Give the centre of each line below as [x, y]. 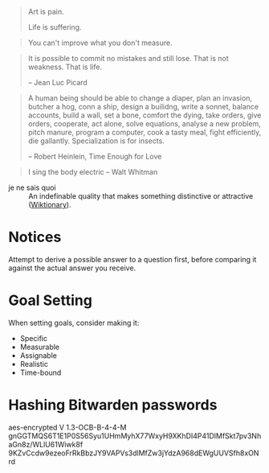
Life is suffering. [55, 27]
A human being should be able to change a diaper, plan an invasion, [140, 98]
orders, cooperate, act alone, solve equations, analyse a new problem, [144, 123]
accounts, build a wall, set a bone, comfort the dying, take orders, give [145, 115]
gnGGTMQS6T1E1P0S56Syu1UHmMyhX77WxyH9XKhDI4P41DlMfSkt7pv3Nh [135, 436]
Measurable [40, 347]
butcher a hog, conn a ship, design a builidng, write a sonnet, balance [143, 107]
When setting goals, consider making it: [74, 323]
